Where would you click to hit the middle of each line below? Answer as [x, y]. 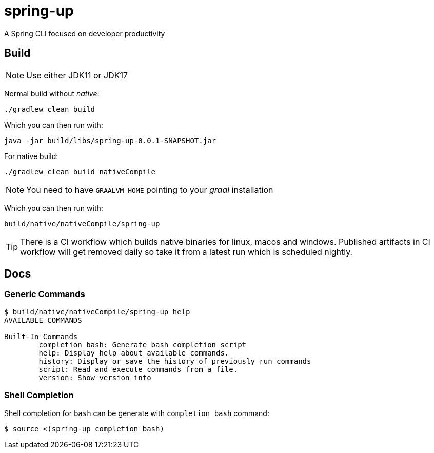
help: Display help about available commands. [134, 353]
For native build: [31, 156]
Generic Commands [45, 294]
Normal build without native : [52, 93]
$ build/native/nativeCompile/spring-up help [97, 312]
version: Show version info [95, 377]
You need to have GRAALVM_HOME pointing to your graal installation [150, 190]
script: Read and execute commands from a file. [138, 369]
